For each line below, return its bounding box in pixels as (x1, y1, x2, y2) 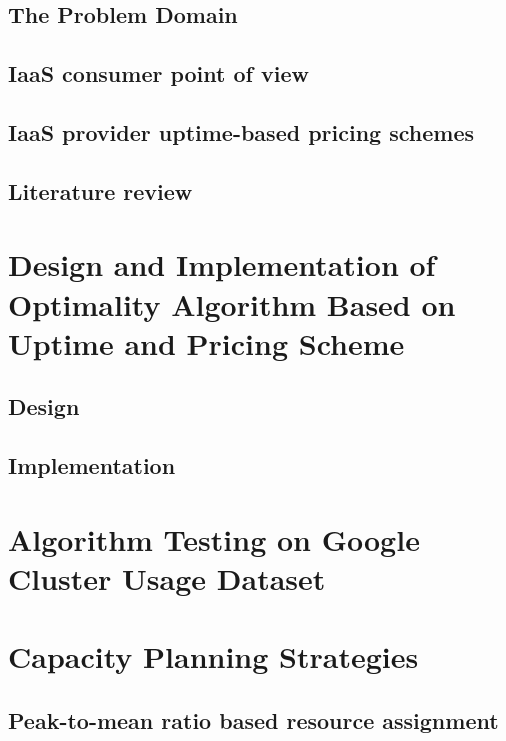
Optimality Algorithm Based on (8, 283, 456, 324)
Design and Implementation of (8, 244, 436, 285)
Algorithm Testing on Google (8, 518, 420, 559)
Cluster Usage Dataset (8, 557, 326, 598)
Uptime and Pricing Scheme (8, 322, 405, 363)
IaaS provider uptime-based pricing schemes (8, 116, 475, 147)
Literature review (8, 175, 193, 206)
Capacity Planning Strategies (8, 636, 419, 677)
